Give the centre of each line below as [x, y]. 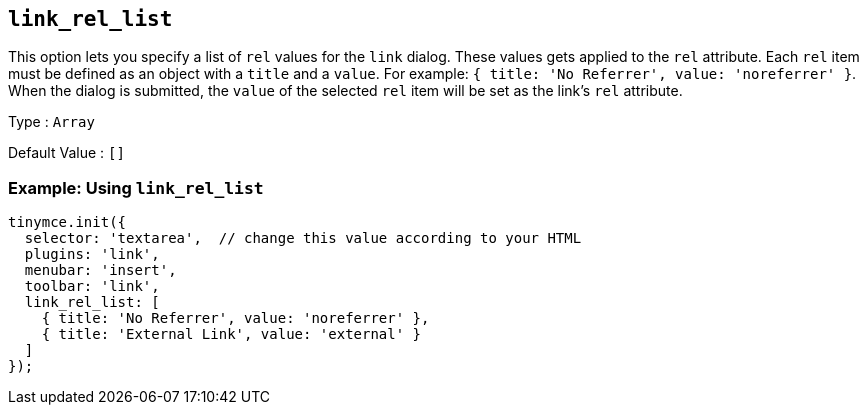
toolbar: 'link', [92, 286]
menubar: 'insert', [100, 270]
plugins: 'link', [92, 254]
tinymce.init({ [67, 222]
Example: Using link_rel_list [136, 187]
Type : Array [51, 122]
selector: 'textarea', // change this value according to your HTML [303, 238]
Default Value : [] [66, 153]
